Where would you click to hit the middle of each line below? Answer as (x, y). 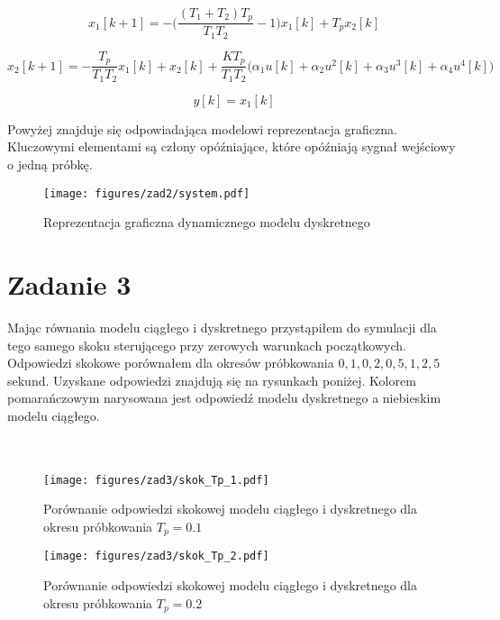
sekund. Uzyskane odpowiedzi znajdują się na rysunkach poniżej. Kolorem (212, 380)
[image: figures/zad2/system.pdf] (147, 193)
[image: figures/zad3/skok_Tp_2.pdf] (156, 556)
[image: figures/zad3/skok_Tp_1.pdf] (156, 480)
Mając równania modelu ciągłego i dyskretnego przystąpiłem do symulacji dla (222, 328)
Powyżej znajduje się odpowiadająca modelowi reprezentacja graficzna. (202, 128)
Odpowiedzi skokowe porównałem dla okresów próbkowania (171, 363)
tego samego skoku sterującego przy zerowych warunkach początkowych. (207, 345)
